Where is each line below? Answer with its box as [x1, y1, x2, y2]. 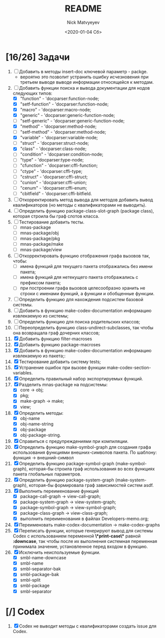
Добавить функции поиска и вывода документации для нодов [19, 85, 150, 91]
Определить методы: [19, 410, 64, 416]
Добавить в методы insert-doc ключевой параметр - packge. [19, 68, 148, 74]
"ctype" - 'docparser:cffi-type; [20, 168, 83, 174]
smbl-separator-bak [20, 566, 61, 572]
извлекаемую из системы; [12, 313, 69, 319]
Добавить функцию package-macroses [19, 342, 100, 348]
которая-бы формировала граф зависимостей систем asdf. [29, 482, 154, 488]
